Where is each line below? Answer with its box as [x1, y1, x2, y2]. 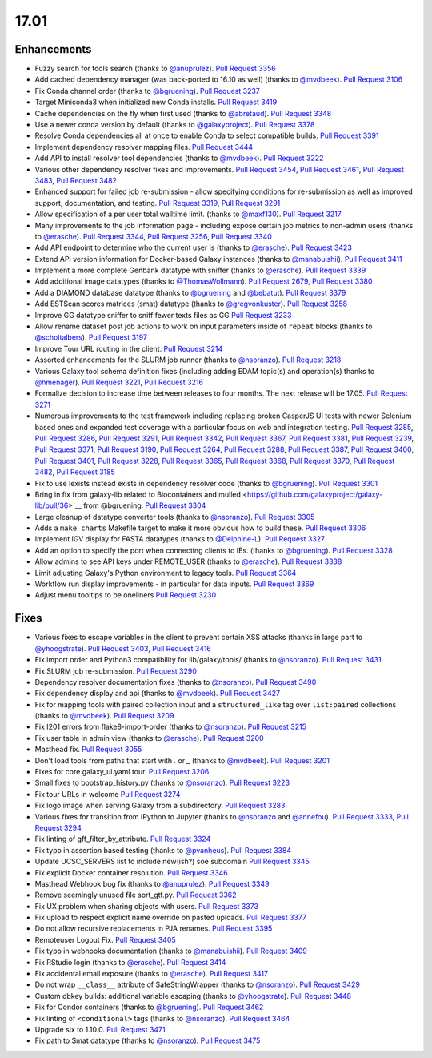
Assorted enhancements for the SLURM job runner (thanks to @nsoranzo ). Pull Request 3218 [34, 355, 342, 364]
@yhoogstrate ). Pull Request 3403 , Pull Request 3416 [34, 643, 212, 653]
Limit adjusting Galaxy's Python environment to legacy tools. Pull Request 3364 [34, 568, 297, 577]
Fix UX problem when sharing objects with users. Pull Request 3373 [34, 901, 259, 911]
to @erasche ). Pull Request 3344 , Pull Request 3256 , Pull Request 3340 [34, 231, 272, 241]
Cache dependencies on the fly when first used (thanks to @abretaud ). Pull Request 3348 [34, 108, 332, 118]
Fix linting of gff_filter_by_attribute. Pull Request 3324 [34, 834, 211, 844]
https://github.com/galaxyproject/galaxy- [246, 489, 383, 499]
